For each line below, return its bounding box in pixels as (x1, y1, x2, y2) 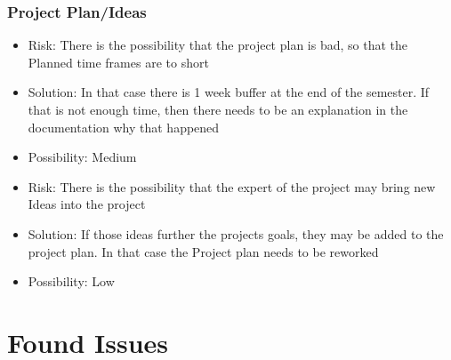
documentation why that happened (28, 117, 220, 136)
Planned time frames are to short (28, 52, 209, 71)
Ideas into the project (28, 195, 146, 213)
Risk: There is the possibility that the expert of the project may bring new (28, 177, 436, 196)
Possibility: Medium (28, 148, 137, 166)
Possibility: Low (28, 272, 115, 291)
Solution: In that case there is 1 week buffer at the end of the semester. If (28, 83, 430, 101)
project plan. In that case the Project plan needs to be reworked (28, 242, 379, 260)
